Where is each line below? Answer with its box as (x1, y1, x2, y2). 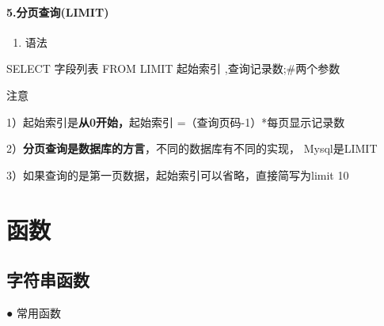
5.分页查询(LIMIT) (6, 3, 109, 20)
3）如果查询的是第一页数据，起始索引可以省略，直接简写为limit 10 (6, 166, 349, 183)
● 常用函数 (6, 304, 62, 320)
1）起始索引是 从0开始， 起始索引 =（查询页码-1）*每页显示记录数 (6, 113, 345, 130)
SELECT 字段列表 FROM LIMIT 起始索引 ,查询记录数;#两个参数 (6, 60, 340, 77)
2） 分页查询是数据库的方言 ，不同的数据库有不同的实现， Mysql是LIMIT (6, 140, 378, 157)
